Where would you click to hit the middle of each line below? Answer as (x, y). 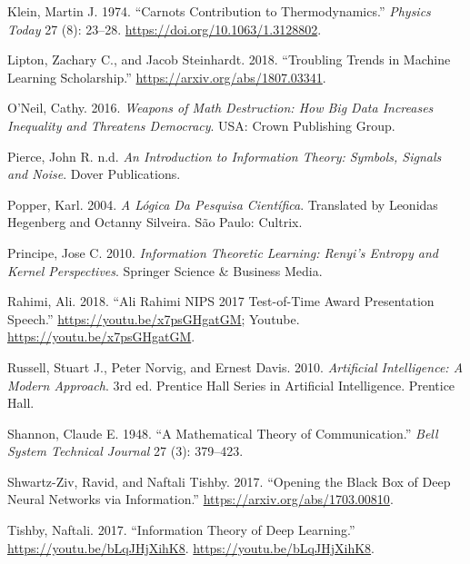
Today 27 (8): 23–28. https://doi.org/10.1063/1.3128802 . (165, 29)
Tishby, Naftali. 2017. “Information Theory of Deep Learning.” (181, 530)
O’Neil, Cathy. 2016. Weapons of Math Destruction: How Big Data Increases (220, 108)
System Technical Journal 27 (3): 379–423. (125, 451)
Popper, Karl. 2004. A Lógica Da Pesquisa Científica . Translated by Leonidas (223, 204)
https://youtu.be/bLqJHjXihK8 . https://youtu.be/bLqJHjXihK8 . (191, 547)
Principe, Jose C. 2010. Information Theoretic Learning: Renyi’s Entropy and (223, 252)
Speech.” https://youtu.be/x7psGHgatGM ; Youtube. (154, 318)
